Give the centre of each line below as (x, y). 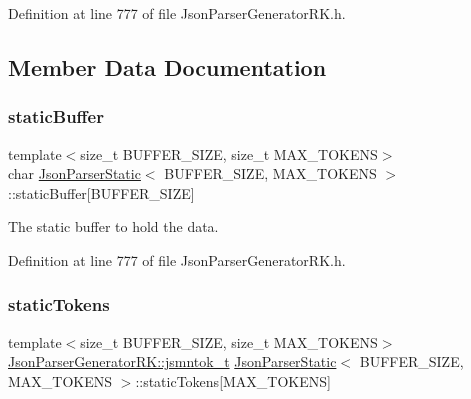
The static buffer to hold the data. (113, 226)
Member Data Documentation (167, 66)
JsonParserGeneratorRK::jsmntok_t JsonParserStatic (172, 361)
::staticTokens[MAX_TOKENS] (233, 380)
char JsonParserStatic (74, 173)
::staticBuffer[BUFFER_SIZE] (101, 192)
